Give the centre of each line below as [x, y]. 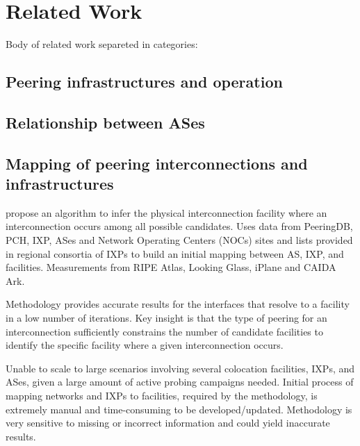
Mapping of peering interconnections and [157, 163]
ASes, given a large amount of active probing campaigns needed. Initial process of [180, 382]
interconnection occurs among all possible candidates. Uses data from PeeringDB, [179, 226]
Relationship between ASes [105, 122]
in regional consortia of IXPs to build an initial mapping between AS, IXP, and [175, 253]
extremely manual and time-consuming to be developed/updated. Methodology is [179, 409]
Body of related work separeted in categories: [102, 44]
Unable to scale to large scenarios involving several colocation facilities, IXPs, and [180, 368]
